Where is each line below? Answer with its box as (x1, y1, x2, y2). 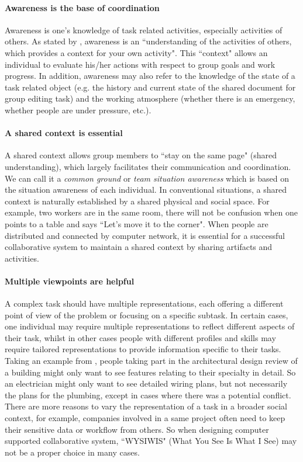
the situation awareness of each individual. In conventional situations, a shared (5, 183, 287, 196)
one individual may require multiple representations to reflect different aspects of (5, 320, 295, 332)
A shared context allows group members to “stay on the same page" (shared (5, 149, 277, 161)
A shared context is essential (5, 127, 123, 139)
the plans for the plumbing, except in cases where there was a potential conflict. (5, 388, 291, 401)
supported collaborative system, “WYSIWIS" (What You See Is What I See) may (5, 435, 297, 447)
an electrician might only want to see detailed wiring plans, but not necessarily (5, 377, 288, 390)
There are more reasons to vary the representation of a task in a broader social (5, 400, 287, 412)
